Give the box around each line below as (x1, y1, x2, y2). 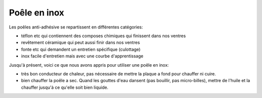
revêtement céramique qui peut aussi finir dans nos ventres (21, 40, 140, 45)
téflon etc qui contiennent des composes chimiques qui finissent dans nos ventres (21, 33, 186, 39)
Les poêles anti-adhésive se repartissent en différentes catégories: (9, 24, 143, 30)
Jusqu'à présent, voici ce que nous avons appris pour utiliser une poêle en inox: (9, 62, 169, 68)
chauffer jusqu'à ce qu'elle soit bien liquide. (21, 84, 109, 90)
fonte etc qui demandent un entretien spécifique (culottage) (21, 46, 141, 52)
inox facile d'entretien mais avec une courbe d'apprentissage (21, 53, 144, 59)
